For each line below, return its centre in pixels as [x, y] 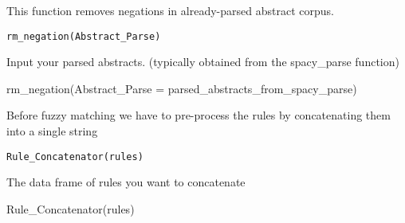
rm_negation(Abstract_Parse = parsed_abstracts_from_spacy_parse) [182, 88]
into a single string [52, 131]
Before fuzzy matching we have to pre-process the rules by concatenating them [199, 115]
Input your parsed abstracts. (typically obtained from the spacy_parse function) [203, 62]
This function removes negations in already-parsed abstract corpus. [170, 10]
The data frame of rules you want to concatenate [126, 182]
